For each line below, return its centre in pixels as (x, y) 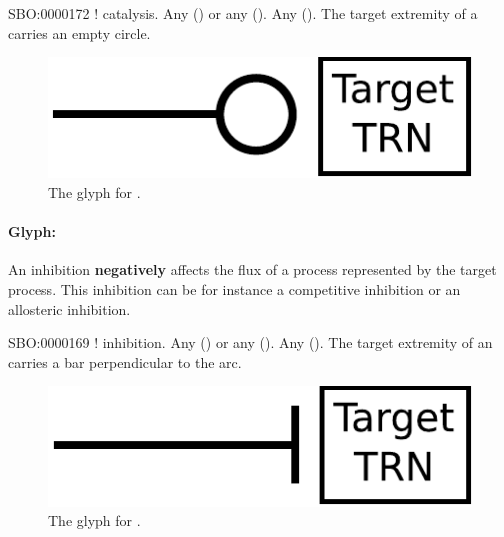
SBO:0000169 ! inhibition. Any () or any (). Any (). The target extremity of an (250, 342)
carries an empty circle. (79, 32)
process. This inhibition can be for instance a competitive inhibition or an (234, 289)
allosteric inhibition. (69, 308)
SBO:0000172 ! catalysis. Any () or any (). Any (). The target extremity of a (243, 13)
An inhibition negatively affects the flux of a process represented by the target (252, 269)
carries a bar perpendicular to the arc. (125, 361)
